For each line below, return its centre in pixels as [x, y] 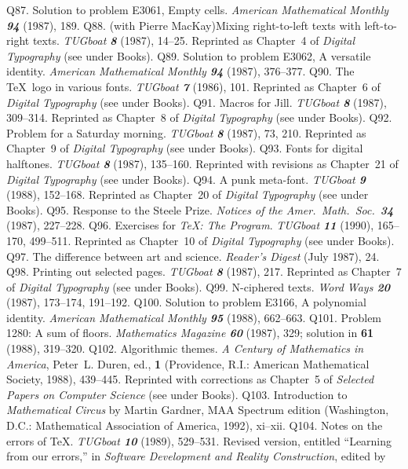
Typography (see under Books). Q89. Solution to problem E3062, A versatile [189, 55]
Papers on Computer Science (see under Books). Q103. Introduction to [177, 394]
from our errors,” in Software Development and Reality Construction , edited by [196, 456]
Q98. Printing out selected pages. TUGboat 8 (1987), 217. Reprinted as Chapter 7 [204, 271]
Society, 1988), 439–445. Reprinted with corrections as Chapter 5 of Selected [190, 379]
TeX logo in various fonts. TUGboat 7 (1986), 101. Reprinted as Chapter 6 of [193, 86]
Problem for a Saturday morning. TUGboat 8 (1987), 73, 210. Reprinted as [186, 132]
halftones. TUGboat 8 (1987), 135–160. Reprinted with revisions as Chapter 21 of [202, 163]
